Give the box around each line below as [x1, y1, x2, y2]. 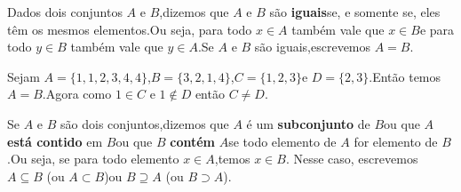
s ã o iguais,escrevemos [254, 37, 371, 56]
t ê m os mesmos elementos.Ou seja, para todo [7, 20, 252, 38]
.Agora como [42, 84, 112, 103]
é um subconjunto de [246, 114, 370, 132]
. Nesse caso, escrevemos [285, 149, 418, 168]
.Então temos [369, 67, 441, 85]
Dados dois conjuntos [7, 3, 123, 20]
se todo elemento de [228, 132, 337, 150]
